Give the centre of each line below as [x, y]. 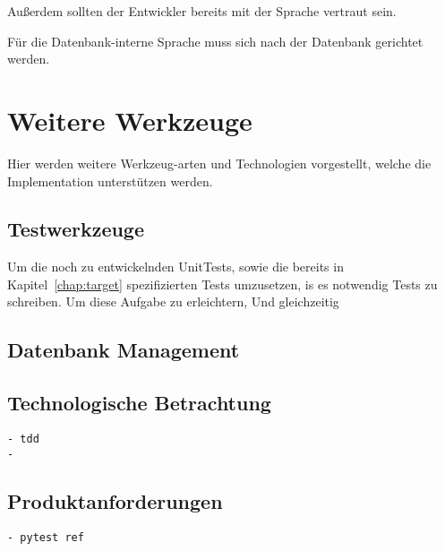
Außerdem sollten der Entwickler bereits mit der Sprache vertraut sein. [202, 11]
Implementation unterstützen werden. [110, 181]
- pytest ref [46, 537]
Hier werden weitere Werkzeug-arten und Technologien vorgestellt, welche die [219, 163]
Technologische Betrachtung [139, 403]
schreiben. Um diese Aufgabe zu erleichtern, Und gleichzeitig [173, 301]
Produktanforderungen [115, 500]
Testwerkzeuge [76, 229]
